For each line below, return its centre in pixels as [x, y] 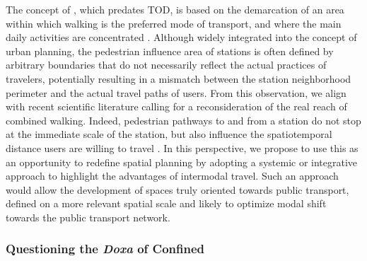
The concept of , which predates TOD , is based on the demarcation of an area [175, 9]
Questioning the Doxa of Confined [105, 249]
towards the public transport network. [88, 217]
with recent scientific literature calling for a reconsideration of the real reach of [176, 106]
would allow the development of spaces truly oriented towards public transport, [177, 189]
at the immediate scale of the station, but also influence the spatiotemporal [169, 134]
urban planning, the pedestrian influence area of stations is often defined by [170, 51]
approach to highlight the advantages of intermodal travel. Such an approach [172, 176]
